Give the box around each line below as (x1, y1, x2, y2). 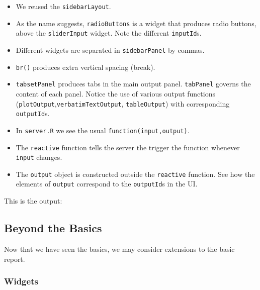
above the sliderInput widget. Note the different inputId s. (16, 28, 202, 38)
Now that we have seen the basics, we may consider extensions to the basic (4, 243, 235, 254)
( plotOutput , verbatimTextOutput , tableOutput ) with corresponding (16, 98, 230, 109)
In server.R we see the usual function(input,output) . (16, 125, 190, 135)
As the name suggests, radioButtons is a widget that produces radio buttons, (16, 18, 256, 28)
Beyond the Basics (4, 220, 102, 236)
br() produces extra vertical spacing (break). (16, 61, 155, 72)
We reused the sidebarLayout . (16, 1, 111, 11)
